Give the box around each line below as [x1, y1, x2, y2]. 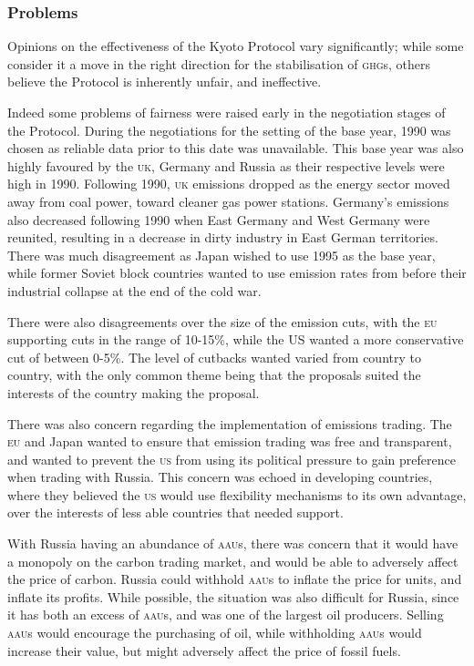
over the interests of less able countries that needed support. [7, 503, 344, 522]
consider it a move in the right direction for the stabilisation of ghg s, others [7, 54, 431, 73]
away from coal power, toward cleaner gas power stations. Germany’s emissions [7, 191, 449, 210]
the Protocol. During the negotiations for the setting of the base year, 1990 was [7, 120, 451, 139]
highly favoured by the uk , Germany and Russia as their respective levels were [7, 156, 445, 175]
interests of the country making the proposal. [7, 383, 260, 402]
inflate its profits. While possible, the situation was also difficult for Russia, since [7, 587, 459, 606]
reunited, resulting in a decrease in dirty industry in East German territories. [7, 228, 438, 247]
